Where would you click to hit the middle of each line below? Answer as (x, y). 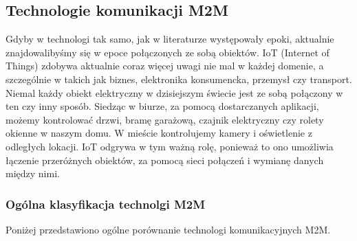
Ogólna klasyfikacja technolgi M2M (106, 204)
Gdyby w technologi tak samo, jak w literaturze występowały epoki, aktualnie (170, 39)
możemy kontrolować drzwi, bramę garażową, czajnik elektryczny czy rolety (165, 119)
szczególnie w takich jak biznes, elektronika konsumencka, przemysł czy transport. (179, 79)
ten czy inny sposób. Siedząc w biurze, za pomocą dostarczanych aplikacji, (162, 106)
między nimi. (33, 173)
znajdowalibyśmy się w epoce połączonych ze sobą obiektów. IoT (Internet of (167, 52)
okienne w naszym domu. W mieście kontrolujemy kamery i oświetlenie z (159, 133)
